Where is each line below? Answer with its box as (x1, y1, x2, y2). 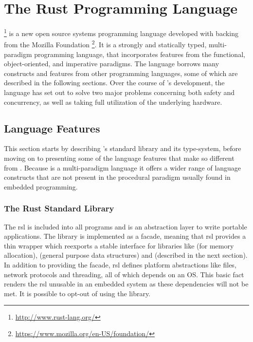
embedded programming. (4, 181, 78, 191)
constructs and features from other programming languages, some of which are (4, 68, 238, 78)
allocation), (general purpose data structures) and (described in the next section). (4, 250, 248, 260)
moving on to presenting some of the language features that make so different (4, 152, 235, 163)
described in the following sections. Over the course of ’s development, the (4, 77, 225, 88)
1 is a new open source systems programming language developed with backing (4, 27, 238, 38)
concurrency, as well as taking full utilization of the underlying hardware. (4, 96, 222, 107)
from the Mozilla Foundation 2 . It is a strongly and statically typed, (4, 38, 207, 50)
